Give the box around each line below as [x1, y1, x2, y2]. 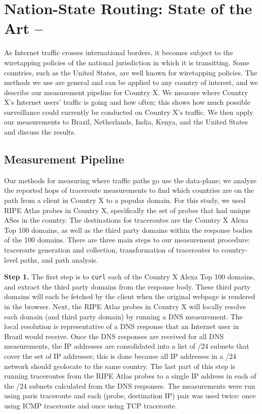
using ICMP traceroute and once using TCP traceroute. [4, 400, 178, 410]
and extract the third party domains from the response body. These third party [4, 281, 251, 292]
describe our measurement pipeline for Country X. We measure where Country [4, 87, 248, 97]
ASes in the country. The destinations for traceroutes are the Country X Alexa [4, 215, 248, 225]
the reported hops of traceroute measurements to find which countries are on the [4, 185, 254, 195]
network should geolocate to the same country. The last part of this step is [4, 360, 236, 371]
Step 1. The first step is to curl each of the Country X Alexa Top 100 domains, [4, 271, 255, 282]
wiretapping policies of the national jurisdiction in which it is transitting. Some [4, 57, 250, 67]
